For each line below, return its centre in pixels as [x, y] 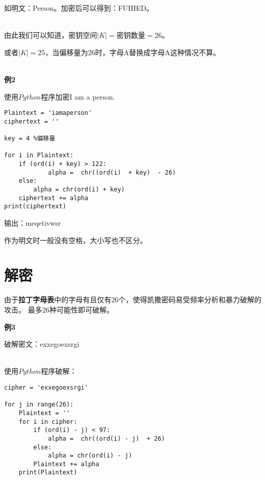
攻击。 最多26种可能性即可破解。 [59, 309]
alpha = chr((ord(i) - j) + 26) [106, 438]
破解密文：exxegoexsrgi [42, 344]
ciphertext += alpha [53, 198]
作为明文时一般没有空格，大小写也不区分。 [76, 240]
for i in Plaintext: [39, 155]
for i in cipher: [48, 422]
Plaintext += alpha [66, 464]
